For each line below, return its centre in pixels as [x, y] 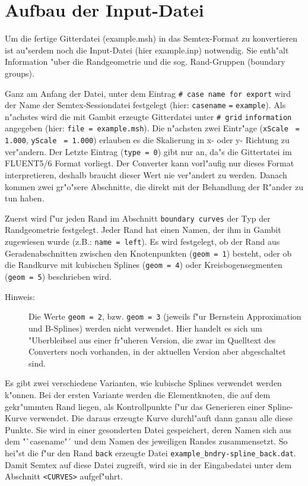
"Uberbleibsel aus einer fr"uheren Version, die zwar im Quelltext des [152, 340]
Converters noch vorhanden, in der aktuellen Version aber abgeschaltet [157, 351]
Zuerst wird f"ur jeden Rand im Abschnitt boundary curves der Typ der [138, 218]
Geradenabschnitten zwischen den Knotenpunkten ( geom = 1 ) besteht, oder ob [148, 253]
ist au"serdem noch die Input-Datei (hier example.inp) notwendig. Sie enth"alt [147, 50]
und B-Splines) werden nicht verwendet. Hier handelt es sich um [145, 328]
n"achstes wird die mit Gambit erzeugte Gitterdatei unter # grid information [148, 116]
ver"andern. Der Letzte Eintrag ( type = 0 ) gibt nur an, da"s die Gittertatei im [148, 151]
